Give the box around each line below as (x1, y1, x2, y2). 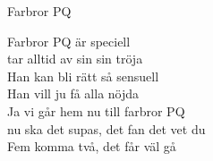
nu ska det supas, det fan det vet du (7, 119, 206, 138)
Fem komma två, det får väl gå (7, 137, 176, 156)
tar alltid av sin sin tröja (7, 49, 143, 68)
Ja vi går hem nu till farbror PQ (7, 101, 185, 120)
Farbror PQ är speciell (7, 31, 131, 50)
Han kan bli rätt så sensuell (7, 66, 159, 85)
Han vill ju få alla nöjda (7, 84, 140, 103)
